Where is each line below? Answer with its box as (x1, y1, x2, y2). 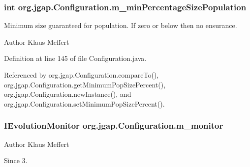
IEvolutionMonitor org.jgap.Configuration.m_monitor (4, 119, 223, 132)
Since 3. (4, 155, 28, 166)
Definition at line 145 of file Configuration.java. (4, 53, 147, 63)
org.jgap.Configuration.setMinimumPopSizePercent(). (4, 98, 165, 109)
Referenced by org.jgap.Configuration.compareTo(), (4, 70, 159, 80)
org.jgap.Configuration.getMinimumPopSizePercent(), (4, 79, 166, 89)
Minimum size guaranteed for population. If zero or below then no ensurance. (4, 20, 237, 30)
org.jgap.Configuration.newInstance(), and (4, 89, 131, 99)
